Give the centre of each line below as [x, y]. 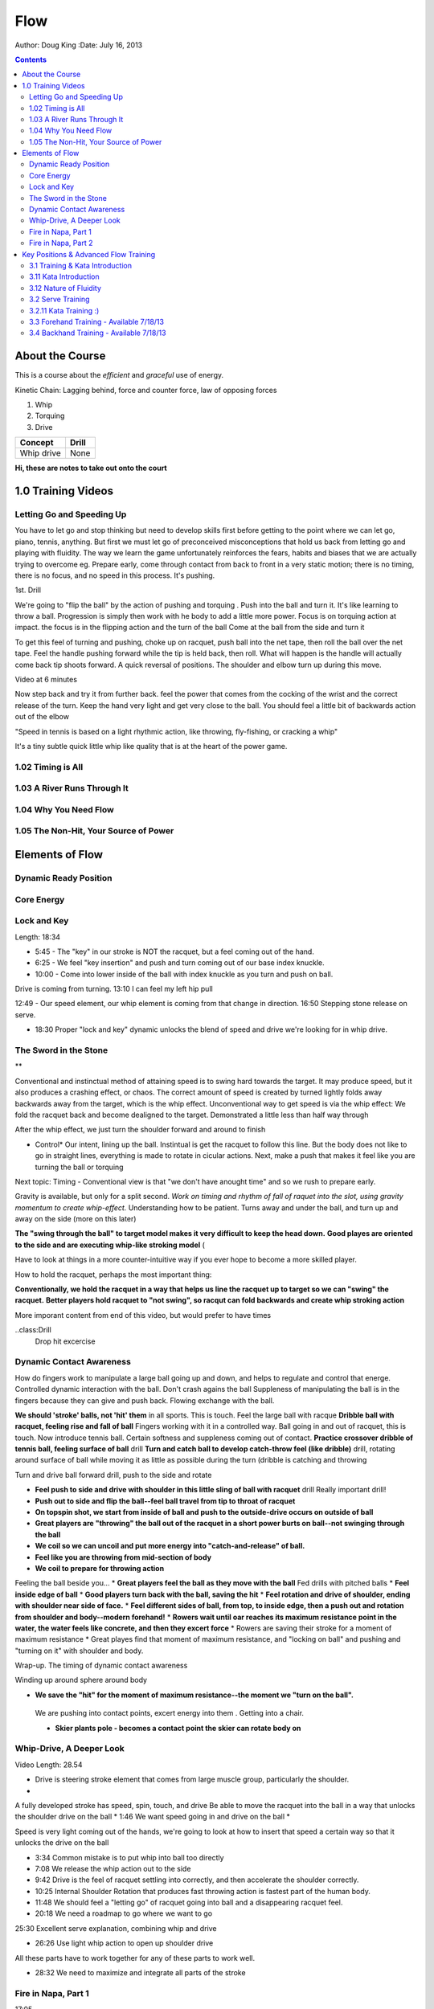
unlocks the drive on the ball [62, 1843]
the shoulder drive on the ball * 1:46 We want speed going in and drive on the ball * [153, 1817]
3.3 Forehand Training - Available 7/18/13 [97, 321]
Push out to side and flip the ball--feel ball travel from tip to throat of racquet [165, 1501]
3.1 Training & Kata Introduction [81, 265]
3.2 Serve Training [59, 299]
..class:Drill [33, 1330]
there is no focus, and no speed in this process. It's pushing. [115, 575]
